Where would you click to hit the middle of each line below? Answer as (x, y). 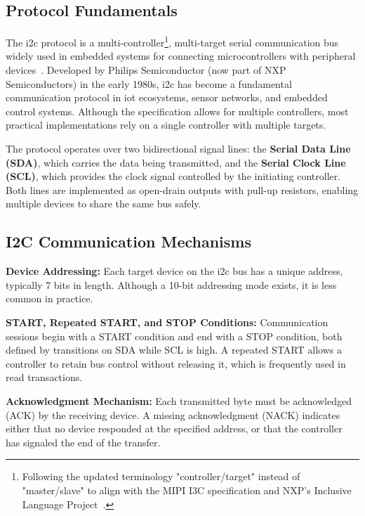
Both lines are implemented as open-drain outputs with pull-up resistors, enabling (182, 189)
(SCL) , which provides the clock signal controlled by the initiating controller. (173, 176)
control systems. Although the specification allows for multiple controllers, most (177, 111)
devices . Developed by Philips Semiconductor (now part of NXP (146, 70)
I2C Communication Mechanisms (128, 241)
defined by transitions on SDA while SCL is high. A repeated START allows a (174, 350)
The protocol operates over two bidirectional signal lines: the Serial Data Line (178, 149)
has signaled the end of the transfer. (83, 442)
